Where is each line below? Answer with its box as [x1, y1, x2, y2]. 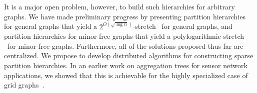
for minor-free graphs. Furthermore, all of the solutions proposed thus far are [7, 40, 243, 51]
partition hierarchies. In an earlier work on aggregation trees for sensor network [4, 60, 247, 70]
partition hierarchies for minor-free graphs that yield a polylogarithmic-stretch [4, 31, 244, 41]
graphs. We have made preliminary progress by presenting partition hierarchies [4, 11, 245, 21]
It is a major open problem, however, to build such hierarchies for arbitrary [4, 1, 235, 11]
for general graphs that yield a [4, 21, 97, 31]
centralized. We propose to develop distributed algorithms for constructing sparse [4, 50, 253, 61]
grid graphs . [4, 80, 44, 90]
